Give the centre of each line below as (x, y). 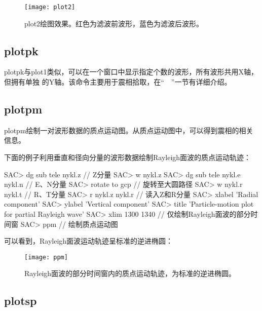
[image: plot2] (50, 7)
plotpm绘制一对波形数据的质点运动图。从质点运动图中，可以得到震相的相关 (129, 130)
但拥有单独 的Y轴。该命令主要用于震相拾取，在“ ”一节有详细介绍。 (118, 82)
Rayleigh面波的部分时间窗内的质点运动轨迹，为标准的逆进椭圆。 (130, 273)
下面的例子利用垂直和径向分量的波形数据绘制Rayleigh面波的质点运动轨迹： (128, 157)
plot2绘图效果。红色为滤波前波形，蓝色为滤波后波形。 (114, 23)
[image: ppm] (46, 257)
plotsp (21, 301)
